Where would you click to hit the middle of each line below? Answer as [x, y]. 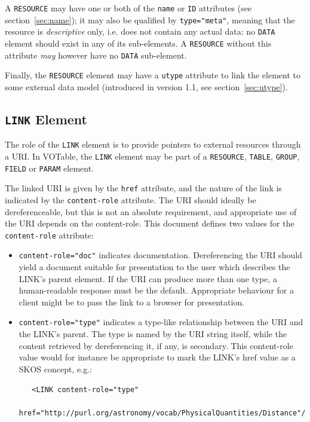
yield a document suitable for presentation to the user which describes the [154, 267]
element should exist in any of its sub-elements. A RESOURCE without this [138, 43]
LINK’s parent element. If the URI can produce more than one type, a [148, 278]
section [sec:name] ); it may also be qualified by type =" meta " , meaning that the [150, 19]
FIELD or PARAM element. [50, 168]
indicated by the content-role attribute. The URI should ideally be [131, 199]
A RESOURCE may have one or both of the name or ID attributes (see [128, 8]
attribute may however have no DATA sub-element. [96, 55]
